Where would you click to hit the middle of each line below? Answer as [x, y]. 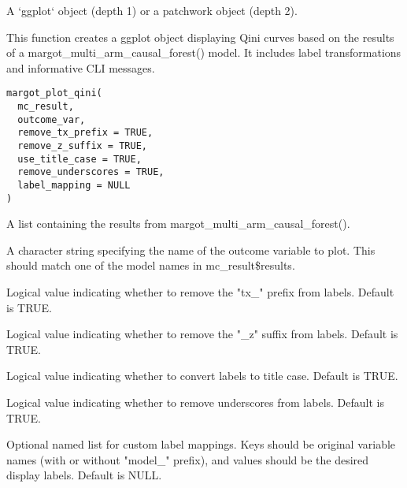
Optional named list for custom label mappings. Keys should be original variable [201, 444]
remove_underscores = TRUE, [91, 172]
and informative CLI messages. [81, 67]
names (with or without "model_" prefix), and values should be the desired [188, 459]
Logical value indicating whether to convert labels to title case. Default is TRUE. [202, 376]
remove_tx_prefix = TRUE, [85, 133]
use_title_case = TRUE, [80, 159]
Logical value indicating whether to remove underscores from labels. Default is [195, 402]
